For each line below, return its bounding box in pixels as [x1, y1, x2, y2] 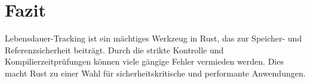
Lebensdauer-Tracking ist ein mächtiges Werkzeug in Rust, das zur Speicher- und [5, 32, 302, 44]
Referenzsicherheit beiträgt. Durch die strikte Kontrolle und [5, 43, 224, 56]
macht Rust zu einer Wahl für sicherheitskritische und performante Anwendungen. [5, 66, 306, 79]
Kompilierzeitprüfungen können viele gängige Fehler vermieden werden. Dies [5, 55, 284, 68]
